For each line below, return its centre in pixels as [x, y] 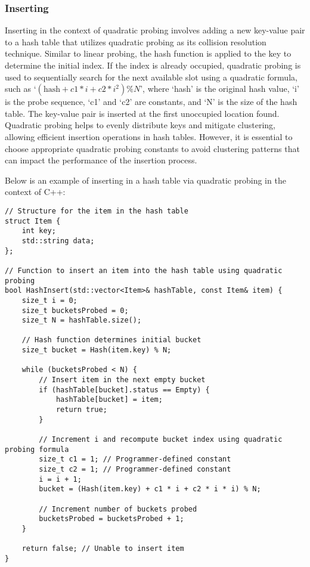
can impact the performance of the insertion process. [101, 160]
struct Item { [33, 221]
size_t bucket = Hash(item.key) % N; [97, 350]
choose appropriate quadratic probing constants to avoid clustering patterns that [152, 148]
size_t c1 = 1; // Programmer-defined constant [135, 459]
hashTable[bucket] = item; [109, 400]
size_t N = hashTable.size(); [82, 320]
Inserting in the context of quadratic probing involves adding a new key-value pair [155, 30]
